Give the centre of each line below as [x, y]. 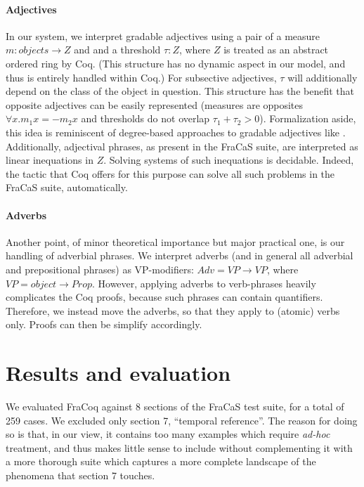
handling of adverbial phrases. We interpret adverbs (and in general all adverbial [180, 255]
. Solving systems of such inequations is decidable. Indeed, [229, 160]
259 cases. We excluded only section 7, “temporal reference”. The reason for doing [182, 420]
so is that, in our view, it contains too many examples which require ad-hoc [168, 434]
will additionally [323, 77]
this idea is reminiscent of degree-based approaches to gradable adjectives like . [176, 132]
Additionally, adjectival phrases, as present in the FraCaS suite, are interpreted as [182, 146]
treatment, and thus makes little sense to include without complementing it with [179, 447]
